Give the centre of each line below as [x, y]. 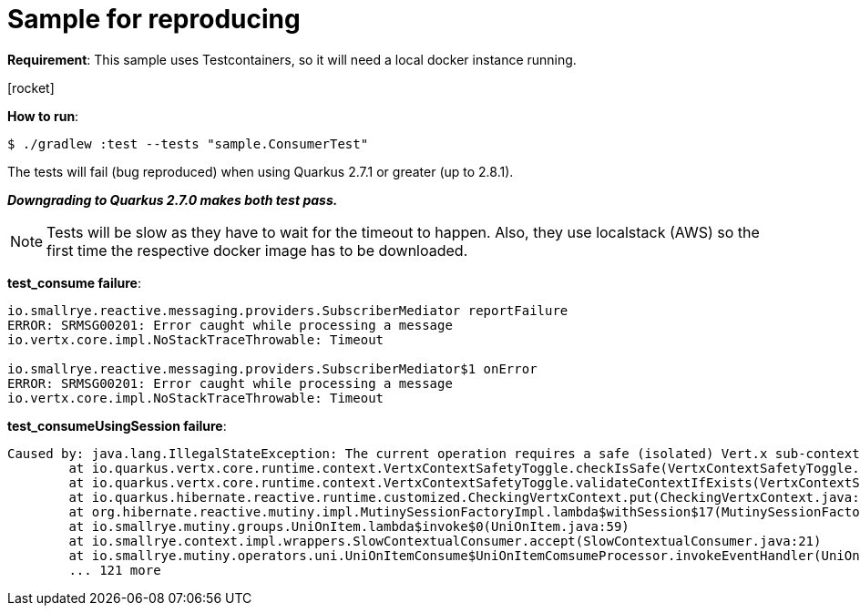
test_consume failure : [74, 282]
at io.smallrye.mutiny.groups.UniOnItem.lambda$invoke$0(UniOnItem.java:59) [349, 526]
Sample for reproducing [154, 19]
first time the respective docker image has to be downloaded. [257, 250]
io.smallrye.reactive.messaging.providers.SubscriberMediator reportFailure [288, 310]
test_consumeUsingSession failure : [117, 425]
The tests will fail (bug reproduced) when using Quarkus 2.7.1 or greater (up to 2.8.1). [261, 171]
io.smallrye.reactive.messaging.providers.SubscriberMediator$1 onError [272, 368]
